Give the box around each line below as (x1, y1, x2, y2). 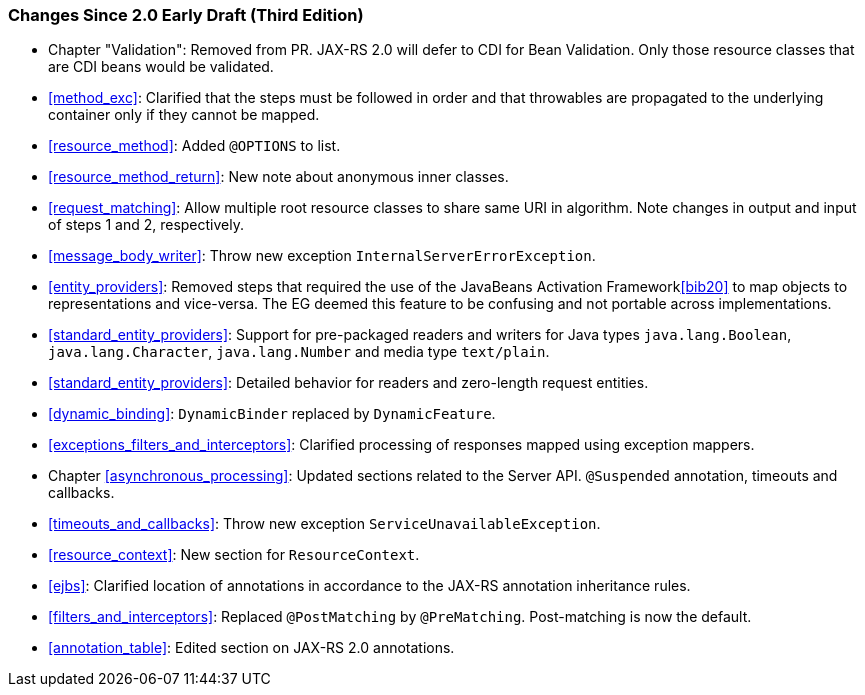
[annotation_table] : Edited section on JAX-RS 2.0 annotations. (48, 639, 455, 657)
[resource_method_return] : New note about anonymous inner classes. (48, 168, 509, 186)
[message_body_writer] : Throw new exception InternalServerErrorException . (48, 247, 596, 265)
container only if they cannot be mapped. (48, 106, 320, 124)
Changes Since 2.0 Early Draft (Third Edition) (8, 5, 364, 25)
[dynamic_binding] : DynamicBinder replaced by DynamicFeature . (48, 405, 496, 423)
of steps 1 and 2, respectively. (48, 216, 244, 234)
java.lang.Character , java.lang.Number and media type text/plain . (48, 343, 550, 361)
